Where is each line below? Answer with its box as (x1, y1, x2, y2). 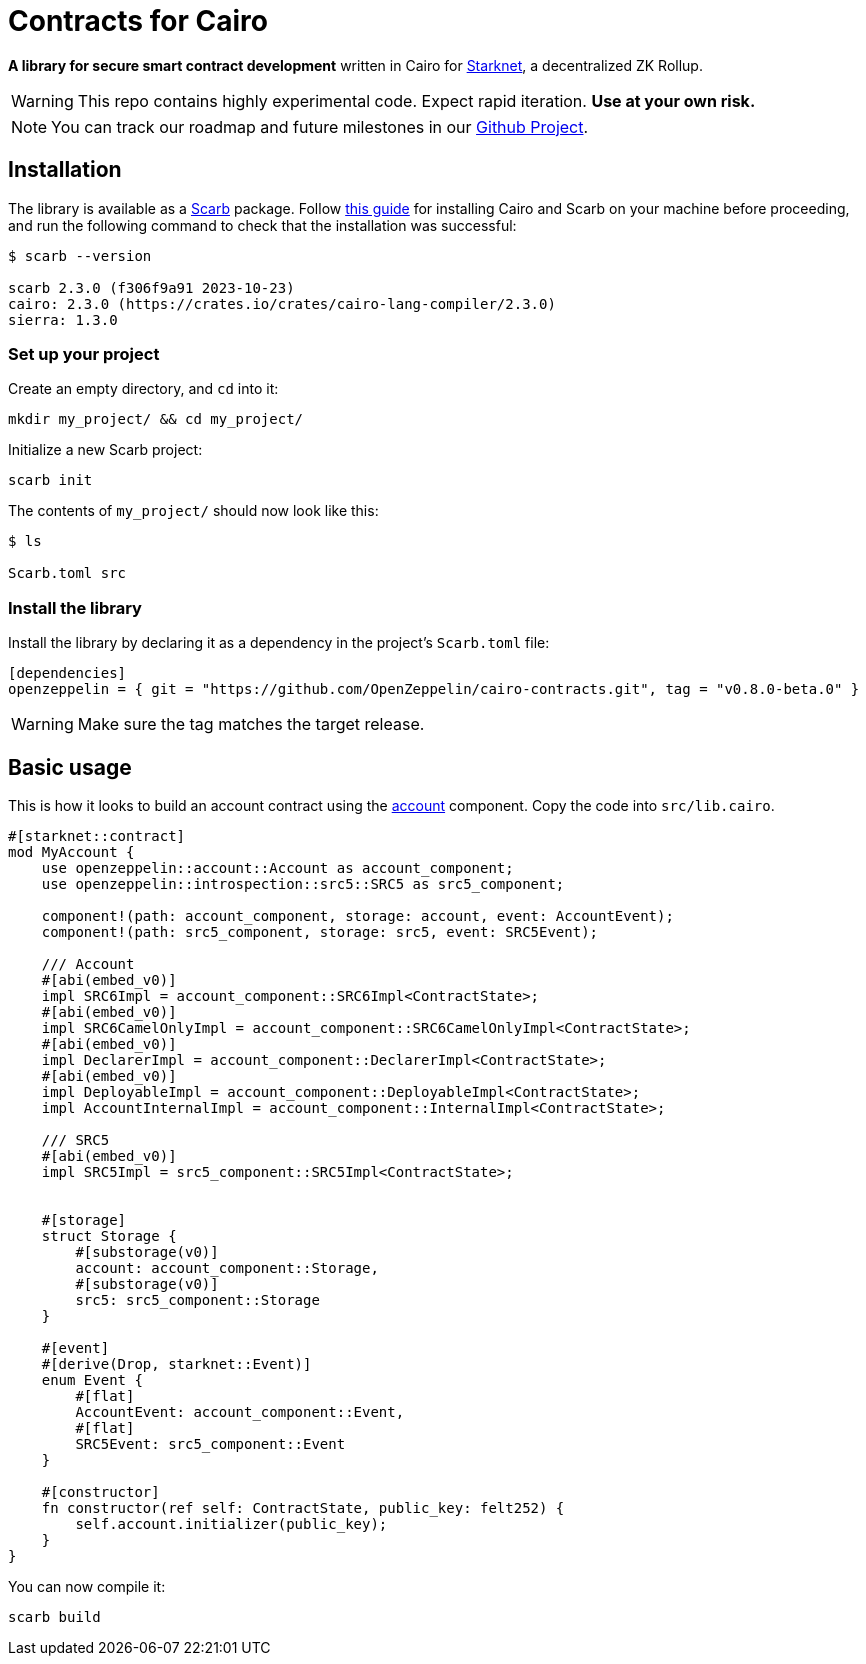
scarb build (8, 1608, 101, 1625)
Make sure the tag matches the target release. (77, 714, 425, 735)
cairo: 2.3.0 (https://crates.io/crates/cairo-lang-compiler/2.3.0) (8, 295, 556, 312)
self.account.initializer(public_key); (75, 1515, 388, 1532)
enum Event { (41, 1371, 143, 1388)
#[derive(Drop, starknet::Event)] (41, 1355, 312, 1372)
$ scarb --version (8, 247, 152, 264)
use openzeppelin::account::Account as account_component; (41, 859, 514, 876)
